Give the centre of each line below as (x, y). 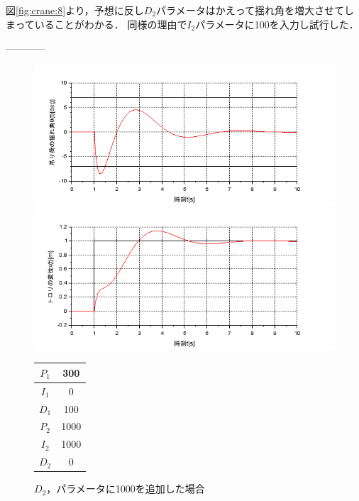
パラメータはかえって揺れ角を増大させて (250, 10)
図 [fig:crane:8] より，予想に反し (75, 10)
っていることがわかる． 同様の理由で (101, 24)
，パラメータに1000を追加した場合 (126, 489)
